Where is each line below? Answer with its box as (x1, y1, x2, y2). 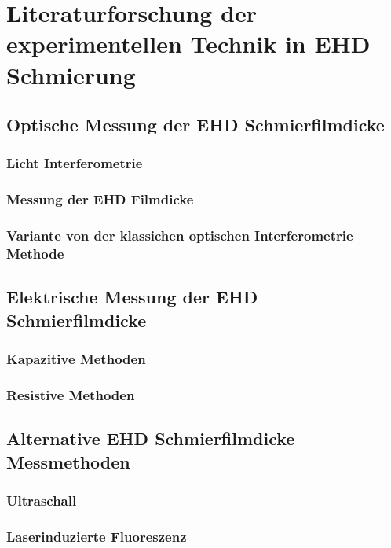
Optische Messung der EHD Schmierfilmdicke (6, 112, 385, 137)
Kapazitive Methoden (6, 349, 146, 369)
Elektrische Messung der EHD (6, 285, 258, 309)
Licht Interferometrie (6, 153, 143, 173)
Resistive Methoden (6, 384, 135, 404)
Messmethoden (6, 449, 130, 473)
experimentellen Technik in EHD (6, 28, 371, 60)
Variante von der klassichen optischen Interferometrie (6, 226, 353, 245)
